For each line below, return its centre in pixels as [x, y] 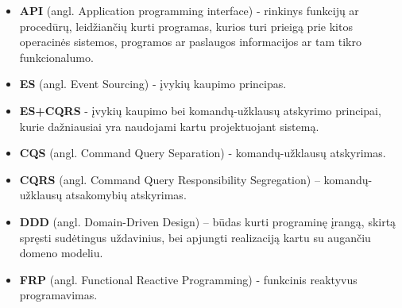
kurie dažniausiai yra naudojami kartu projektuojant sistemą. [169, 126]
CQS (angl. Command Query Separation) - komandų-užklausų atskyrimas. [203, 153]
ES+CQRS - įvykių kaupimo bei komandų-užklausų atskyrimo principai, [200, 110]
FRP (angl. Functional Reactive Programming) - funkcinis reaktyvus [188, 279]
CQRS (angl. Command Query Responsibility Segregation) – [170, 179]
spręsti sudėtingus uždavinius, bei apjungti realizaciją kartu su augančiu [195, 237]
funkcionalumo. [56, 57]
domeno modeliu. [61, 253]
